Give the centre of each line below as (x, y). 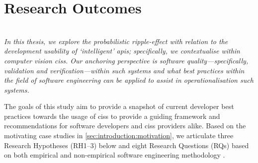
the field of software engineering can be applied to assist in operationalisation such (129, 80)
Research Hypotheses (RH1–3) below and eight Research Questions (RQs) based (127, 145)
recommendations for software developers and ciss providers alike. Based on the (125, 126)
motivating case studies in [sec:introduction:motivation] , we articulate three (119, 136)
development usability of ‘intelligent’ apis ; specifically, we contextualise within (122, 51)
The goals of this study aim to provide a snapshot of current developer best (119, 106)
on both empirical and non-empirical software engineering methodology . (115, 155)
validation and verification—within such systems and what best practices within (124, 70)
